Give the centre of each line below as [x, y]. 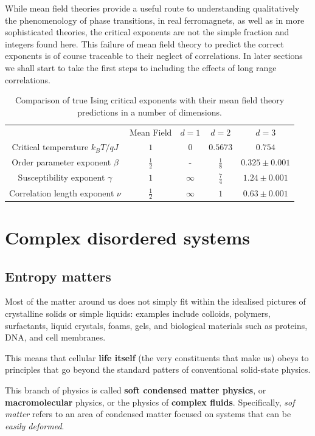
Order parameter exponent [61, 162]
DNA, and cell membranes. [55, 337]
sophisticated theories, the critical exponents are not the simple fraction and [147, 32]
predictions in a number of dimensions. [150, 112]
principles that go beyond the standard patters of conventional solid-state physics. [158, 369]
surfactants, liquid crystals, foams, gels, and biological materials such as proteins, [156, 325]
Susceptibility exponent [61, 177]
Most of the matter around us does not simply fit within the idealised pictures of [155, 301]
